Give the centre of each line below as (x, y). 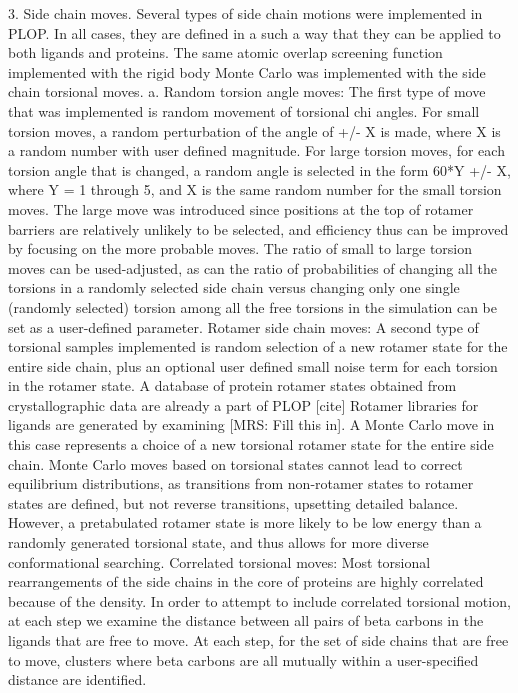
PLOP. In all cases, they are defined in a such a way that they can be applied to (254, 32)
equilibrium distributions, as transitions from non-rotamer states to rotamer (241, 483)
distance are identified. (77, 679)
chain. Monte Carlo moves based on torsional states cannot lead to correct (235, 463)
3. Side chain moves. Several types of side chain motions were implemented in (245, 13)
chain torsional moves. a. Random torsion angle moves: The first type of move (247, 91)
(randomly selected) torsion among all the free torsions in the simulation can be (252, 306)
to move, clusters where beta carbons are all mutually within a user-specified (243, 659)
